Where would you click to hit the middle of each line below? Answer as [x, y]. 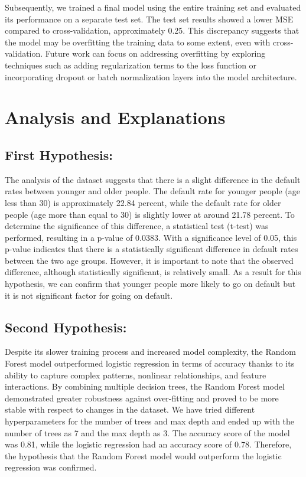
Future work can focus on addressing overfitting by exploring [155, 53]
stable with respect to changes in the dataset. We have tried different [130, 409]
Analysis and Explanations [115, 117]
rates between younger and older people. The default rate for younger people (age [153, 191]
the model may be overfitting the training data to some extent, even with [138, 42]
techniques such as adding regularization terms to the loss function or [131, 65]
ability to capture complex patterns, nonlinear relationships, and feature [136, 375]
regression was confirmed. [51, 467]
